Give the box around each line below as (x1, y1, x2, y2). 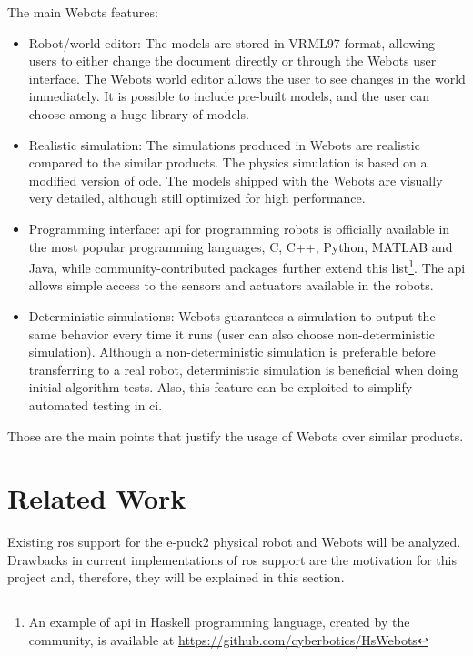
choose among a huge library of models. (28, 104, 249, 123)
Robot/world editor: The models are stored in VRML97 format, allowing (28, 33, 436, 52)
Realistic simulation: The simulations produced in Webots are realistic (28, 135, 420, 154)
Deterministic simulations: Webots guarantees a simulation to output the (28, 306, 436, 325)
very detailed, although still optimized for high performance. (28, 188, 366, 207)
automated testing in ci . (28, 395, 163, 414)
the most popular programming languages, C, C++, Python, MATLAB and (28, 237, 453, 256)
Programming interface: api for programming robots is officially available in (28, 218, 450, 237)
